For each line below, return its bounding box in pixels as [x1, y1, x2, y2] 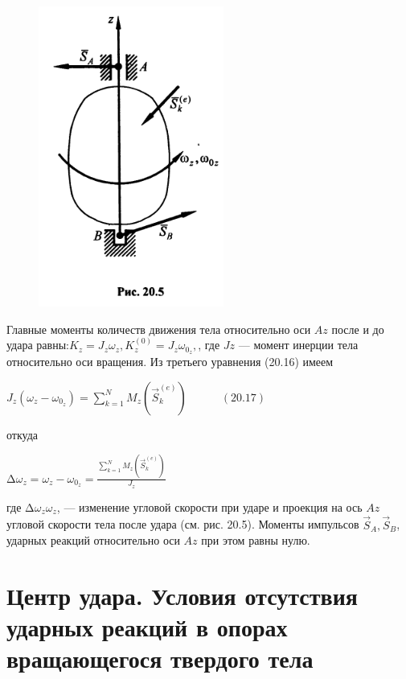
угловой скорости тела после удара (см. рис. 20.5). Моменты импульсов [6, 516, 359, 533]
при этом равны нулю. [201, 532, 310, 549]
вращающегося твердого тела [6, 642, 314, 675]
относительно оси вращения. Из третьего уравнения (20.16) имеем [6, 353, 334, 370]
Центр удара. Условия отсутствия [6, 578, 358, 611]
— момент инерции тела [238, 336, 359, 353]
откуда [6, 426, 38, 442]
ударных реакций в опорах [6, 611, 288, 644]
